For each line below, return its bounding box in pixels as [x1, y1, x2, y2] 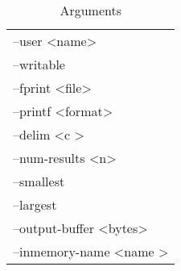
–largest [13, 195, 57, 214]
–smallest [13, 172, 65, 190]
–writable [13, 55, 65, 73]
